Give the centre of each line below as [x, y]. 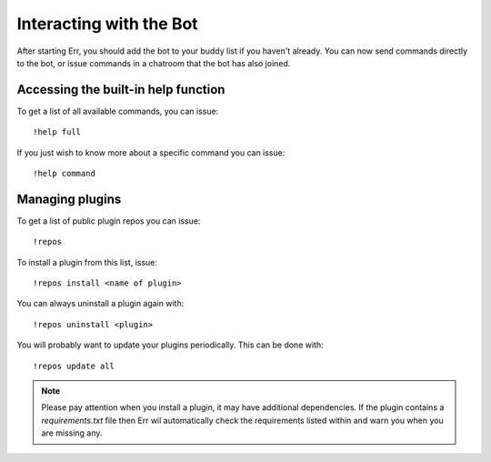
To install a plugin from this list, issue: [87, 262]
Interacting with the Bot [108, 24]
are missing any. [72, 433]
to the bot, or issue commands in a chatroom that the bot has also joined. [154, 63]
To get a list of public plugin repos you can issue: [109, 221]
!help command [64, 174]
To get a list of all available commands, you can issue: [118, 111]
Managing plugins [69, 199]
